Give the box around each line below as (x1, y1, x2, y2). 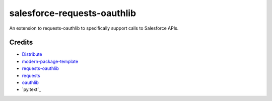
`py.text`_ (22, 86, 41, 92)
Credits (9, 38, 33, 47)
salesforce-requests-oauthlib (9, 8, 136, 19)
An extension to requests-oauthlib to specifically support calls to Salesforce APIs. (9, 25, 179, 31)
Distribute (22, 51, 42, 57)
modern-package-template (22, 58, 79, 64)
